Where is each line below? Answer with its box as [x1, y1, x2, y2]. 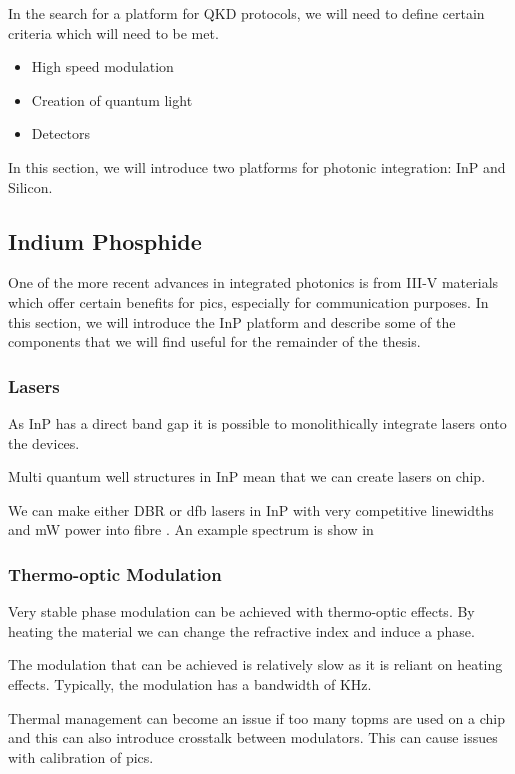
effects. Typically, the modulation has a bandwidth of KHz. [8, 673, 372, 694]
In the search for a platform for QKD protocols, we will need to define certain [8, 3, 485, 23]
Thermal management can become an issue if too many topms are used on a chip [8, 707, 505, 728]
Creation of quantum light [31, 89, 193, 110]
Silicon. [8, 176, 53, 197]
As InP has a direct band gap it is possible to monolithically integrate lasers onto [8, 412, 507, 433]
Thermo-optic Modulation [8, 561, 222, 586]
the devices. [8, 432, 80, 453]
